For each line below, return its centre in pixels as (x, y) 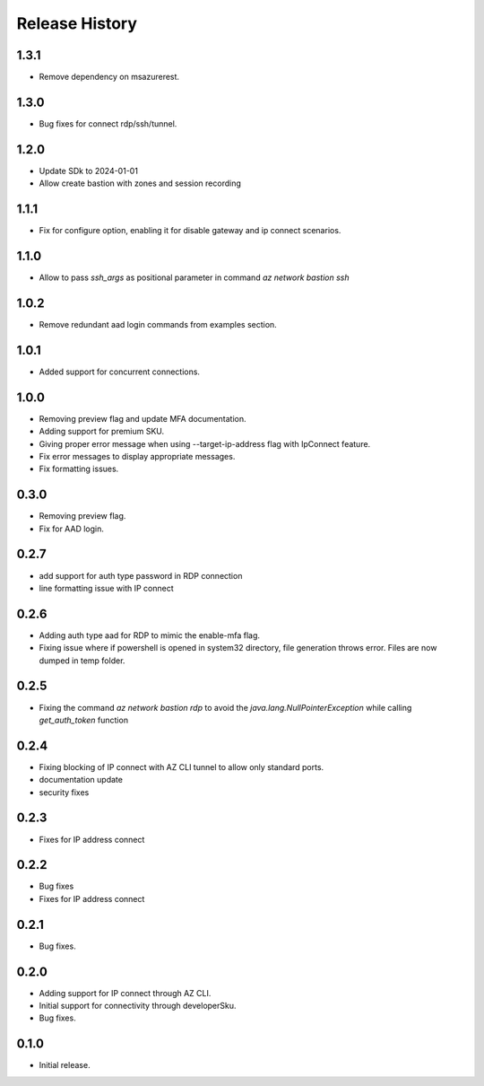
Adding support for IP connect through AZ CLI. (125, 993)
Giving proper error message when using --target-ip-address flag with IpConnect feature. (205, 443)
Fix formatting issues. (79, 469)
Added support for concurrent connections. (120, 372)
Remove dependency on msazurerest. (109, 77)
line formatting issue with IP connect (106, 588)
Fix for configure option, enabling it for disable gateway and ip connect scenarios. (190, 231)
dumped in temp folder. (82, 661)
